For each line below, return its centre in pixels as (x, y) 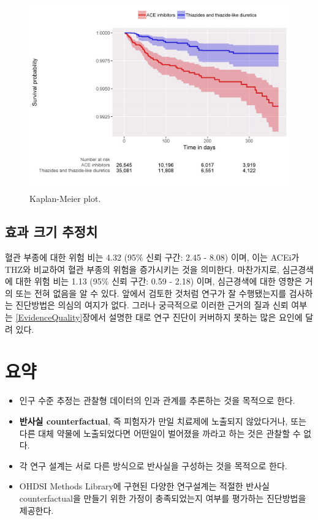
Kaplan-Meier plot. (65, 199)
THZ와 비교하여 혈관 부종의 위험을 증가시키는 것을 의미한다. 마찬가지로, (142, 269)
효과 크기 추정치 (51, 232)
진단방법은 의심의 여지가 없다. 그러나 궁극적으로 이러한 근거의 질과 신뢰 (152, 305)
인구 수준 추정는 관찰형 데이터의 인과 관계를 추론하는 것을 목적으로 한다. (157, 400)
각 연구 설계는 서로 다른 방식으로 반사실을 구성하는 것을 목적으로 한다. (153, 465)
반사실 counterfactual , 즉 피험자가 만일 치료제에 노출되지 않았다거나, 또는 (163, 421)
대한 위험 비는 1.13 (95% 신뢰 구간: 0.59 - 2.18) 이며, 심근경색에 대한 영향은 (159, 281)
